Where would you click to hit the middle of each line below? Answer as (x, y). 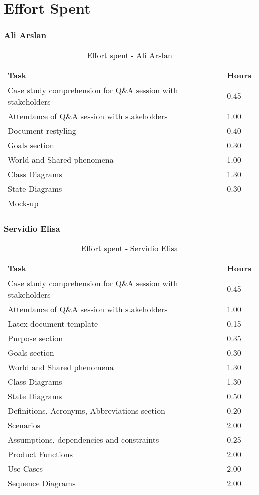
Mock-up (23, 203)
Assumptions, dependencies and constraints (84, 439)
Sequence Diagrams (42, 483)
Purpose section (36, 338)
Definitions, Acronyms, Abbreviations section (87, 410)
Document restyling (42, 130)
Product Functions (40, 454)
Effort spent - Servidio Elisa (129, 248)
